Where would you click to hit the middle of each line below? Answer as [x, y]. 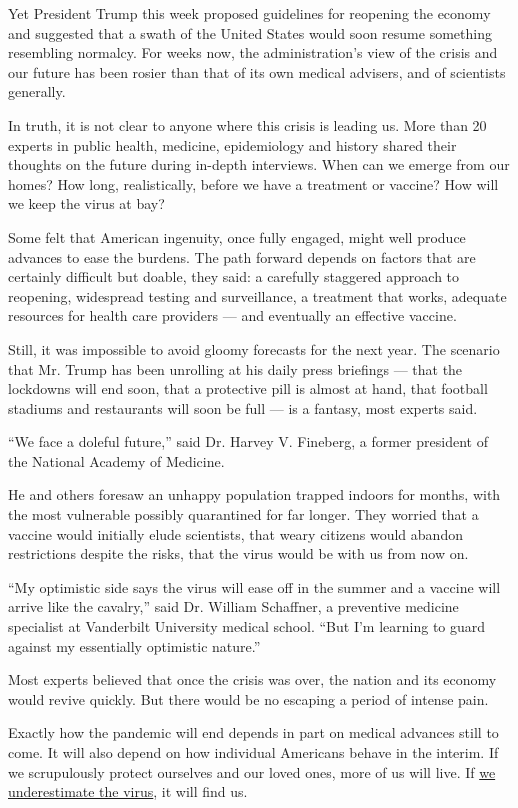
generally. [37, 91]
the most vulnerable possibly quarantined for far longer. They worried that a [243, 514]
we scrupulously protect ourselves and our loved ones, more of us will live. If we [252, 771]
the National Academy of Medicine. [116, 460]
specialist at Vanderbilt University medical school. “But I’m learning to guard [247, 626]
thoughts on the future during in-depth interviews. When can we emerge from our [259, 164]
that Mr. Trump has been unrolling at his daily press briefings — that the [235, 368]
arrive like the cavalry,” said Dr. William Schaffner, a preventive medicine [233, 606]
